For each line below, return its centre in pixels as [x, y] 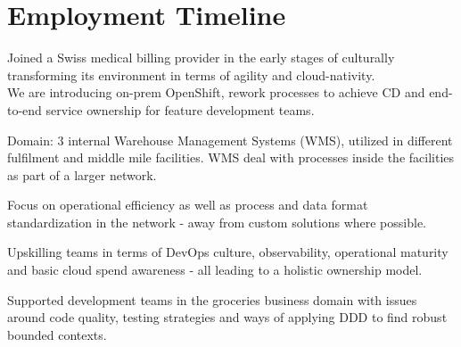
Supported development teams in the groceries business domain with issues [212, 299]
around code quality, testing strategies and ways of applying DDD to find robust [227, 317]
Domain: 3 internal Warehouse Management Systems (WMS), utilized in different [230, 140]
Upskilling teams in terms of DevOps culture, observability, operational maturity [228, 252]
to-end [25, 109]
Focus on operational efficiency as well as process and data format [188, 205]
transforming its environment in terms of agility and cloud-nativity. [191, 74]
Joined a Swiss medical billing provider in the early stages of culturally [201, 58]
